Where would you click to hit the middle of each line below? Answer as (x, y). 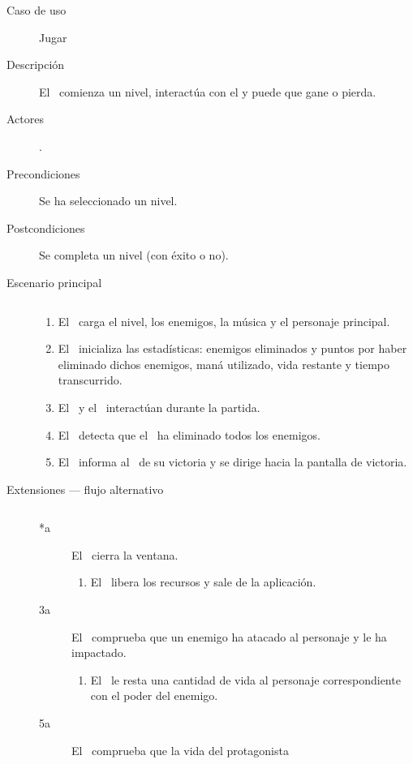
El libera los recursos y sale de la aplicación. (203, 582)
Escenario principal (54, 282)
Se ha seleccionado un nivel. (108, 201)
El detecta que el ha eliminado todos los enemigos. (189, 434)
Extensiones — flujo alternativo (85, 489)
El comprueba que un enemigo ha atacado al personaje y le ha (229, 636)
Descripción (36, 64)
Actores (25, 119)
